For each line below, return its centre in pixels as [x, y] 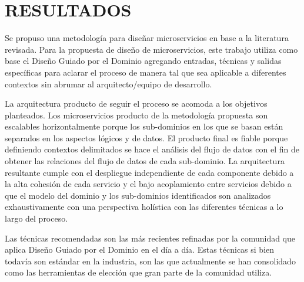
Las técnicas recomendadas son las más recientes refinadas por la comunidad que [150, 238]
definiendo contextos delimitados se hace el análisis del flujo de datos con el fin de [152, 149]
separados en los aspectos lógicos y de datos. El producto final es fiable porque [146, 137]
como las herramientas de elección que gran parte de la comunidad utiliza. [138, 272]
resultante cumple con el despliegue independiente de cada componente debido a [149, 172]
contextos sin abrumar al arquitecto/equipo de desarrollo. [108, 84]
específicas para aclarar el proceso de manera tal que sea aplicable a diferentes [146, 72]
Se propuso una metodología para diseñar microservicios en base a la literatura [147, 38]
